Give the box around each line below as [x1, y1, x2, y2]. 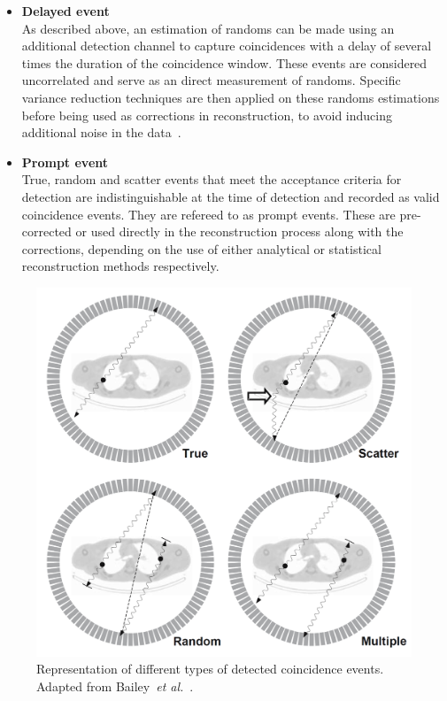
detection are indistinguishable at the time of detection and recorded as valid [21, 187, 440, 205]
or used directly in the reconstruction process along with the [75, 222, 404, 241]
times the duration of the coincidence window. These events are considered [21, 53, 428, 72]
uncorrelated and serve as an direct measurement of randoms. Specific [21, 71, 401, 89]
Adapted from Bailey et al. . [36, 677, 194, 696]
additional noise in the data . [21, 123, 181, 142]
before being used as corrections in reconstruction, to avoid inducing [21, 105, 392, 124]
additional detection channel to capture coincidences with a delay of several [21, 36, 432, 55]
